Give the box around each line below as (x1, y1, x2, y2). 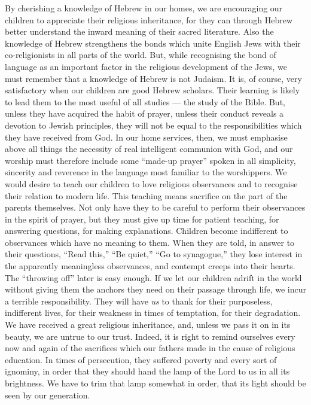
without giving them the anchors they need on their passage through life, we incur (5, 283, 307, 296)
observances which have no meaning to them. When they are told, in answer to (5, 236, 295, 248)
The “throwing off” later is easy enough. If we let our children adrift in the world (5, 271, 302, 284)
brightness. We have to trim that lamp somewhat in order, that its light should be (5, 377, 306, 389)
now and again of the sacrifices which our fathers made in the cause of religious (5, 342, 295, 354)
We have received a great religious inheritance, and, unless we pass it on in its (5, 318, 291, 331)
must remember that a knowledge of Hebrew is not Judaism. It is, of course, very (5, 72, 302, 84)
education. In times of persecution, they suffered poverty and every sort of (5, 353, 277, 366)
